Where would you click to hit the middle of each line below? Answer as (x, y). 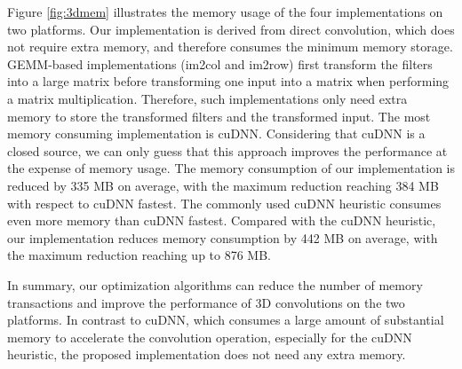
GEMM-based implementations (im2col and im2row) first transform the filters (220, 63)
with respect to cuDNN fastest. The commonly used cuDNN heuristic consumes (224, 203)
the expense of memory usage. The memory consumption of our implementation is (231, 168)
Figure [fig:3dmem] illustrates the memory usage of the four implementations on (225, 12)
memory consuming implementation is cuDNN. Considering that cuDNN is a (216, 133)
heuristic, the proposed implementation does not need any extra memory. (207, 354)
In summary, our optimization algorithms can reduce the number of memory (215, 284)
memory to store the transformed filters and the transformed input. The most (219, 116)
